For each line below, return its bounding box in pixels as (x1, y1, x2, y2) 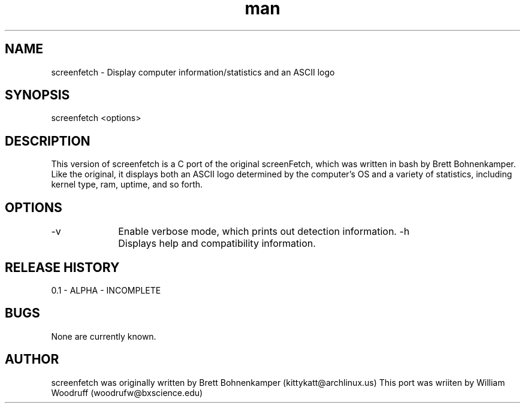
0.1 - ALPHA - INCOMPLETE (51, 285, 161, 295)
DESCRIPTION (5, 133, 90, 149)
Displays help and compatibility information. (118, 237, 316, 250)
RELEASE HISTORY (5, 259, 120, 275)
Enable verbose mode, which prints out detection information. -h (118, 225, 410, 238)
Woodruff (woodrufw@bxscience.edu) (51, 387, 203, 398)
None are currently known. (51, 331, 156, 341)
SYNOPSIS (5, 87, 70, 103)
